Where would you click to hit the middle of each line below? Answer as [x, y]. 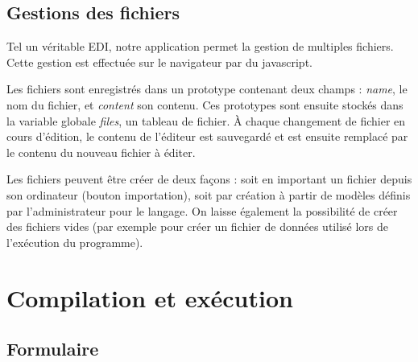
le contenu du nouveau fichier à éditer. [101, 152]
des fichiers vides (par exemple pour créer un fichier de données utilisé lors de [197, 226]
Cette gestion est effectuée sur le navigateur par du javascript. [159, 62]
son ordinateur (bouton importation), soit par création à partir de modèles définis [209, 194]
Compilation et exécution [150, 297]
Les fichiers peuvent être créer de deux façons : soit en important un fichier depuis [209, 179]
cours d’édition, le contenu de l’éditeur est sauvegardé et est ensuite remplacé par [207, 136]
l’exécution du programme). [75, 242]
